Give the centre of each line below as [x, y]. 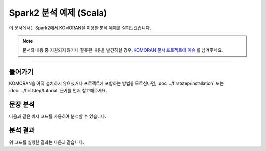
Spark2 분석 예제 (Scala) [58, 13]
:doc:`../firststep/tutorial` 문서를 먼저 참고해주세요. [58, 90]
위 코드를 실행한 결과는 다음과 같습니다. [47, 142]
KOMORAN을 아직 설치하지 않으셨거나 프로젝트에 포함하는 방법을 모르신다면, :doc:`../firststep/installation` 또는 [116, 83]
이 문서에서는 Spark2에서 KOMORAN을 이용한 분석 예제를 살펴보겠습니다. [80, 28]
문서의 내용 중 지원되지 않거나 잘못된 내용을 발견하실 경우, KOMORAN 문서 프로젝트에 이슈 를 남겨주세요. [123, 50]
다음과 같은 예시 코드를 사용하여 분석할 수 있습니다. [58, 116]
